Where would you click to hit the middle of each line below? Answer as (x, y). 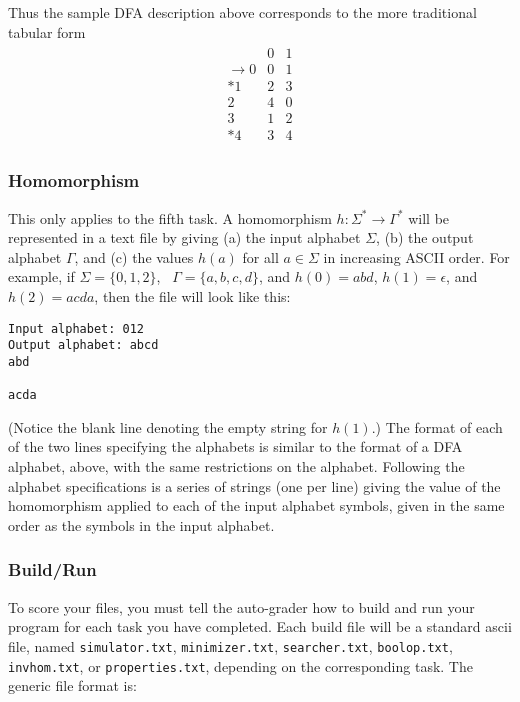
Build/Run (52, 569)
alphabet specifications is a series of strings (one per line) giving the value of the (254, 485)
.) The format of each (437, 426)
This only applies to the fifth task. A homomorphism (170, 217)
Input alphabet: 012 (76, 328)
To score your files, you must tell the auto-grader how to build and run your (241, 606)
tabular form (47, 31)
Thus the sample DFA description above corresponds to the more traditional (242, 12)
